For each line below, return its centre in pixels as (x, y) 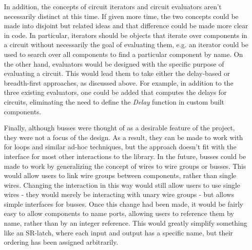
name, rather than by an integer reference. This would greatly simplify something (126, 223)
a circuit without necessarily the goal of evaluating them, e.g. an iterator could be (126, 45)
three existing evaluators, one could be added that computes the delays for (115, 92)
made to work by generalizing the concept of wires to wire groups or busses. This (125, 166)
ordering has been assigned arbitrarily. (61, 242)
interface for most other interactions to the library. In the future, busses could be (125, 156)
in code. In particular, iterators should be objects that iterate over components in (126, 35)
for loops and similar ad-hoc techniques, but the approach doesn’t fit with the (120, 147)
